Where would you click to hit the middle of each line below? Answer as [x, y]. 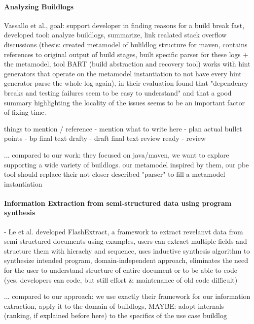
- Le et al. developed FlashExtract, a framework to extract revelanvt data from [124, 231]
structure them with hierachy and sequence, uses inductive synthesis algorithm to [127, 250]
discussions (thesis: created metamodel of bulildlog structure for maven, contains [126, 44]
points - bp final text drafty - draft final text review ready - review [105, 138]
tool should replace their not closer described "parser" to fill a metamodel [115, 174]
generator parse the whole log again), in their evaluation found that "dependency [126, 83]
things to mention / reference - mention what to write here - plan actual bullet [123, 128]
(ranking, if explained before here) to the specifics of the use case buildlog [115, 315]
